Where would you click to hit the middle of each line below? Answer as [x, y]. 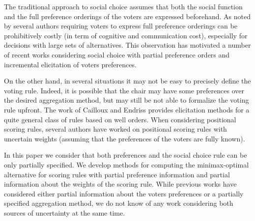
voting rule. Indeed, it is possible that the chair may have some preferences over [124, 90]
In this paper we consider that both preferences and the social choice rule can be [126, 155]
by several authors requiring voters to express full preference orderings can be [121, 26]
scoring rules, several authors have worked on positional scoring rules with [115, 129]
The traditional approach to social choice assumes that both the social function [123, 6]
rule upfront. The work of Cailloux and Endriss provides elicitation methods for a [127, 109]
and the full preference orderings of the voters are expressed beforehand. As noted [127, 16]
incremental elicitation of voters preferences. [70, 64]
